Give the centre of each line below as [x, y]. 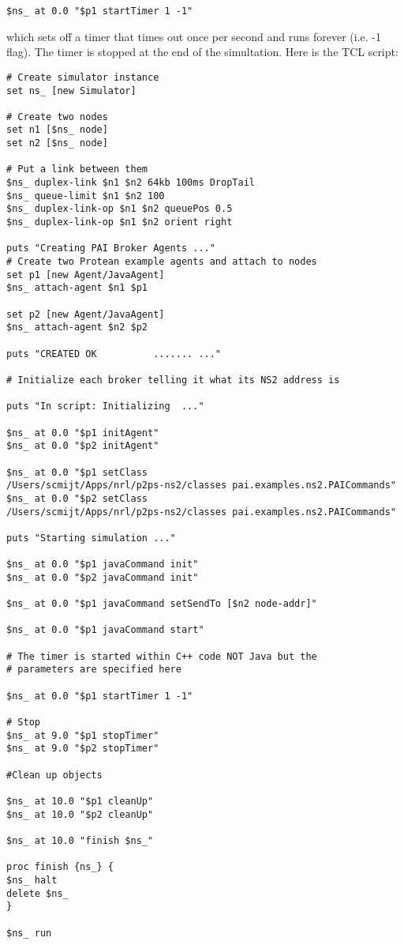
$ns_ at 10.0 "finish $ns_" [80, 840]
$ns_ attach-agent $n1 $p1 [77, 288]
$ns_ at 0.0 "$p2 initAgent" [83, 446]
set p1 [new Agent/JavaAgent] [86, 275]
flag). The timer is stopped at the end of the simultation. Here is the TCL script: [202, 52]
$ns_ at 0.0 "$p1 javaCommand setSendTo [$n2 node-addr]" [162, 604]
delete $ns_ [37, 893]
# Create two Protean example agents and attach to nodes [162, 262]
